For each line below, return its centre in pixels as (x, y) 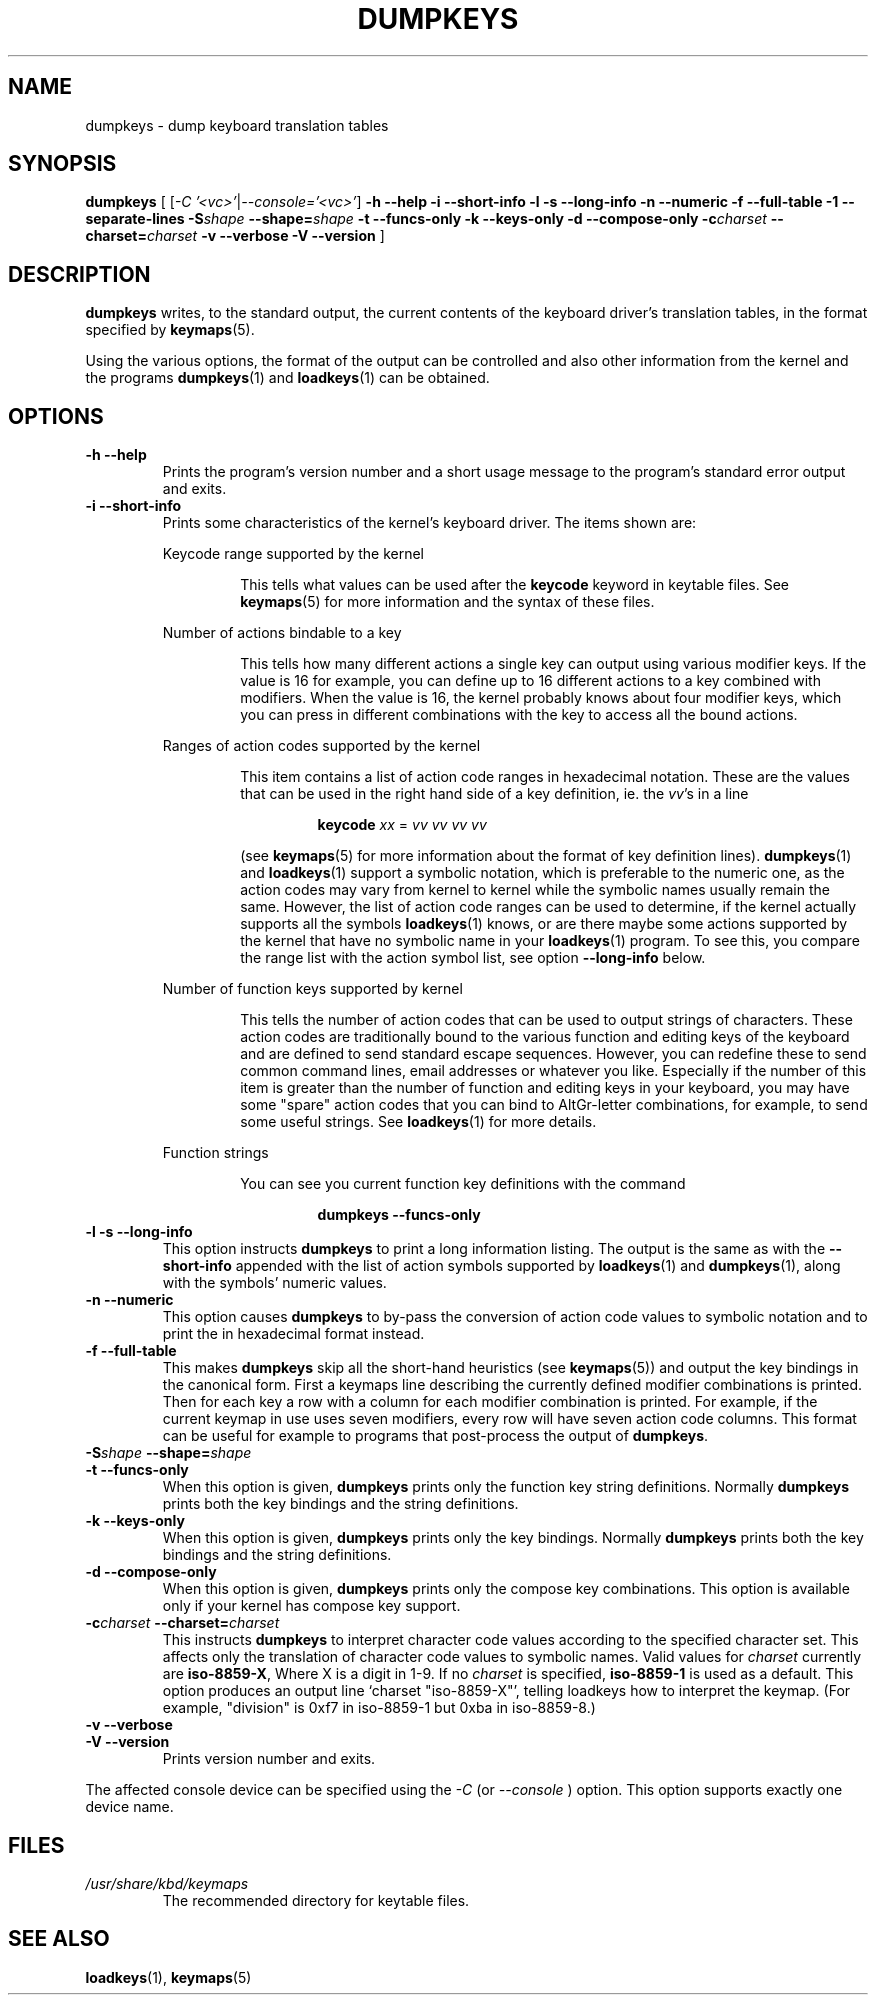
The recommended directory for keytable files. (316, 1900)
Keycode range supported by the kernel (293, 554)
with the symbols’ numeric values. (274, 1283)
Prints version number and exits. (269, 1759)
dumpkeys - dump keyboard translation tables (237, 125)
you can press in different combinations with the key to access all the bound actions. (519, 715)
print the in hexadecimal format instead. (293, 1334)
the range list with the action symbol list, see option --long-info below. (473, 958)
